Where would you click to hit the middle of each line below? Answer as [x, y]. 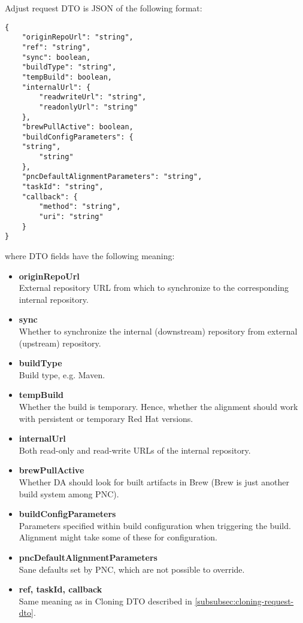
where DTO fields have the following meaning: [90, 256]
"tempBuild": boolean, [67, 77]
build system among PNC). [69, 493]
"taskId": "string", [63, 187]
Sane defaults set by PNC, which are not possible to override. [132, 569]
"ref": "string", [56, 47]
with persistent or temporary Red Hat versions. [106, 418]
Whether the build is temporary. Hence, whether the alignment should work [158, 406]
